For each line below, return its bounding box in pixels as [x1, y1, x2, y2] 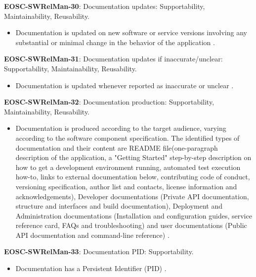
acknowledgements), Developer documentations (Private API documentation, [15, 191, 249, 201]
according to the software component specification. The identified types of [15, 132, 240, 143]
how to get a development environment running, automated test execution [15, 162, 241, 172]
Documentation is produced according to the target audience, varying [15, 123, 226, 133]
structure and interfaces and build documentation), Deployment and [15, 201, 222, 211]
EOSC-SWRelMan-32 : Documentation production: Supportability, [4, 97, 214, 107]
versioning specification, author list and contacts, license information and [15, 181, 237, 191]
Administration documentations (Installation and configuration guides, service [15, 210, 252, 221]
